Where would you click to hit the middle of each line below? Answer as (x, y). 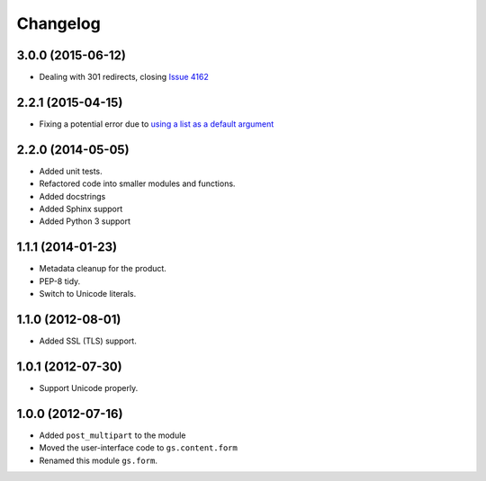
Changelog (58, 23)
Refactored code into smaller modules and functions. (137, 183)
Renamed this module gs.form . (98, 460)
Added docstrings (72, 196)
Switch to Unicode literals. (88, 294)
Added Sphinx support (81, 209)
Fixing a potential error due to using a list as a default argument (157, 124)
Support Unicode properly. (89, 387)
